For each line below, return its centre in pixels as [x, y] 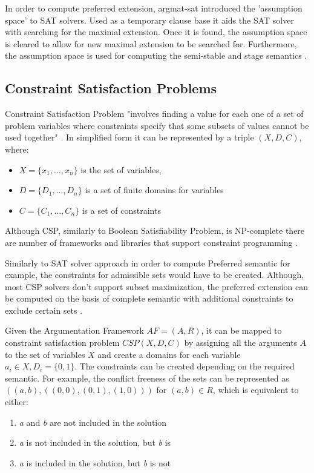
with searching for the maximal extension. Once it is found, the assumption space [156, 32]
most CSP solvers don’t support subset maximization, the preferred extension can [157, 286]
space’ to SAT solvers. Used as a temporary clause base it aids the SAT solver [149, 20]
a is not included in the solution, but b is [95, 442]
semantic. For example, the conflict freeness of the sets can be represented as [147, 378]
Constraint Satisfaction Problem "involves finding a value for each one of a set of [154, 114]
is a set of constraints [121, 210]
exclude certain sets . [44, 310]
